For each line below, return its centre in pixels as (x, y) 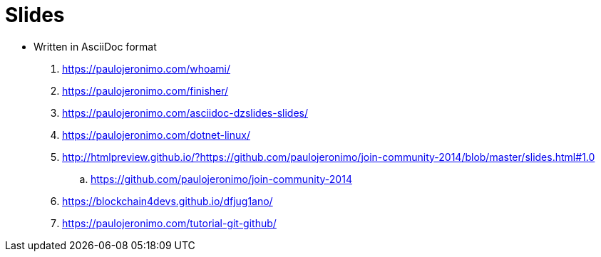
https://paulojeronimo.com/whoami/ (147, 68)
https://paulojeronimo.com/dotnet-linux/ (156, 135)
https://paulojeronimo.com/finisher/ (145, 90)
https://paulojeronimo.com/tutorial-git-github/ (169, 223)
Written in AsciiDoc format (95, 46)
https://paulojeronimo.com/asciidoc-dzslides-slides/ (185, 112)
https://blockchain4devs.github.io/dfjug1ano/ (168, 201)
